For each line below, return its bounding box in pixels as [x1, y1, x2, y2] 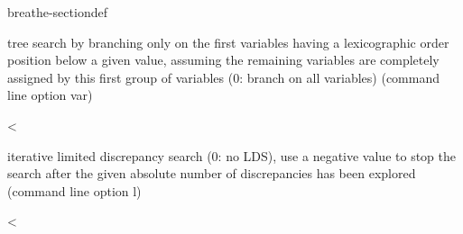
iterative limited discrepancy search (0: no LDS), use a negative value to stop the [7, 146, 456, 165]
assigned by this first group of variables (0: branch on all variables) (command [7, 67, 440, 86]
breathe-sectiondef [7, 3, 107, 21]
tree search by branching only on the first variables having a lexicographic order [7, 32, 449, 51]
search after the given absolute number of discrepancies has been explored [7, 164, 416, 183]
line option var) [7, 85, 93, 104]
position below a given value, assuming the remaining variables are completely [7, 50, 440, 69]
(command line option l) [7, 181, 142, 200]
